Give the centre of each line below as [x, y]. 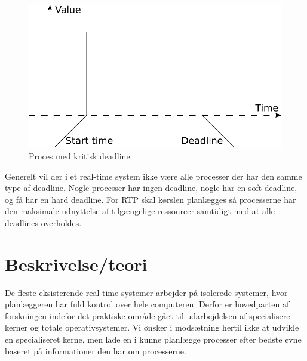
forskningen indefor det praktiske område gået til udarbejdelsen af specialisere [148, 315]
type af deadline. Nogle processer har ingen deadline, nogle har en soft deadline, [151, 188]
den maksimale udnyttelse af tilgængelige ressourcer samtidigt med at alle [140, 211]
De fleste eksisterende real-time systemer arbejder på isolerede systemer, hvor [146, 292]
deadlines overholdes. [43, 222]
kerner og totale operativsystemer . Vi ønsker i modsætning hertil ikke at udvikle [152, 327]
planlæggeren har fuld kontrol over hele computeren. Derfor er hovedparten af [147, 304]
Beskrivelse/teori [76, 263]
